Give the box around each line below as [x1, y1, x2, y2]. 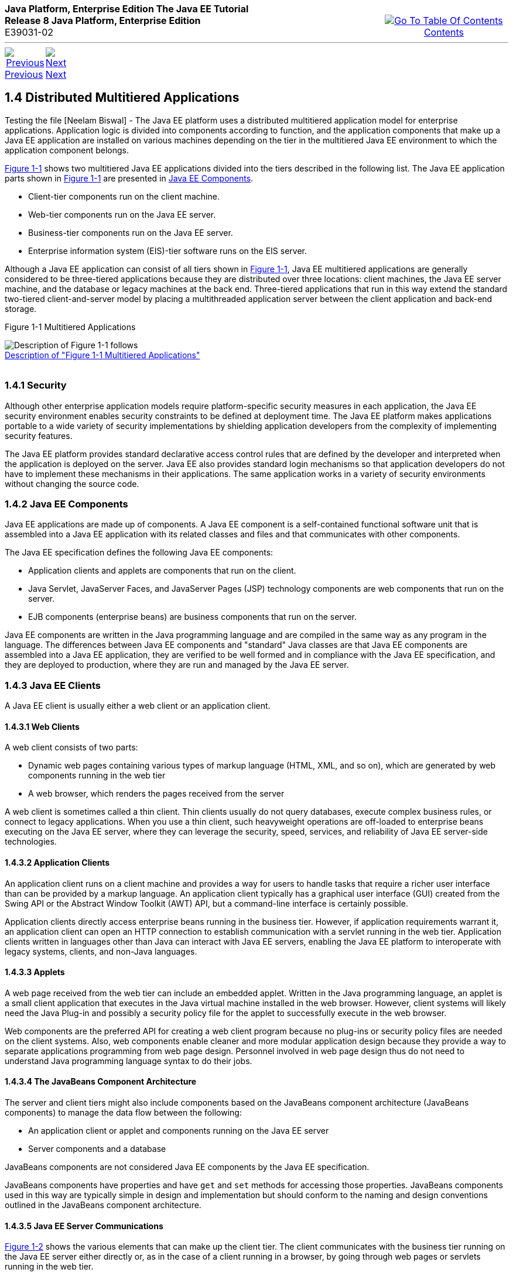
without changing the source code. [5, 478, 139, 489]
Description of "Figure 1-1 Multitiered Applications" [5, 349, 200, 360]
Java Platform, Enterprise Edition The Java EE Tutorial [5, 3, 249, 15]
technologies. [5, 836, 57, 847]
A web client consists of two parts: [5, 742, 138, 753]
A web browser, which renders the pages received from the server [28, 788, 285, 799]
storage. [5, 303, 37, 314]
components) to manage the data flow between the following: [5, 1107, 242, 1117]
